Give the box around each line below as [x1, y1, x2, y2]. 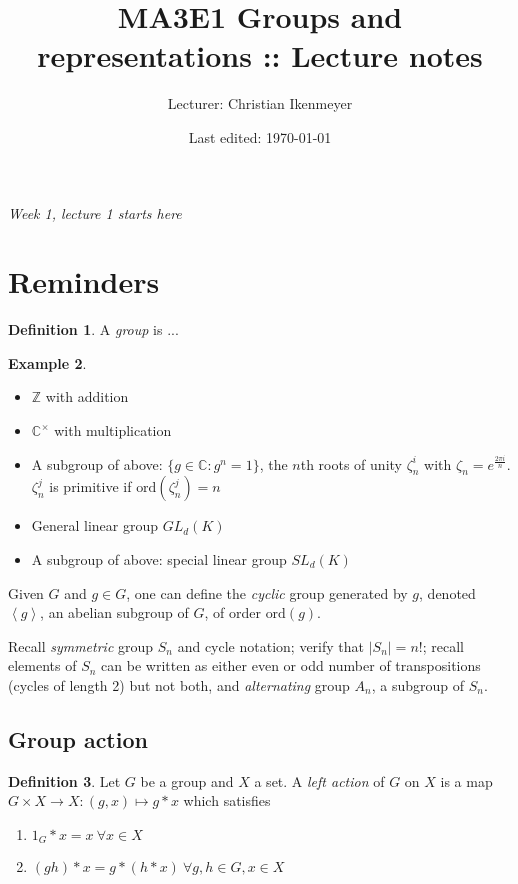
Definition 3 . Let [8, 770, 121, 791]
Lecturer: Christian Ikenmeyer [167, 93, 353, 114]
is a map [440, 770, 493, 791]
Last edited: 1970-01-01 [188, 126, 332, 147]
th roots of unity [300, 453, 402, 474]
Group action [8, 723, 148, 754]
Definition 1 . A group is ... [8, 319, 179, 340]
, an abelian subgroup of [40, 602, 189, 623]
